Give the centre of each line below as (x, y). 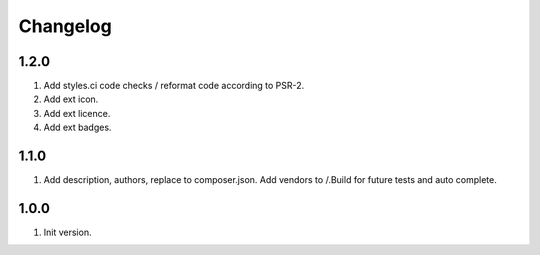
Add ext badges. (77, 127)
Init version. (67, 232)
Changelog (65, 26)
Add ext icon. (71, 99)
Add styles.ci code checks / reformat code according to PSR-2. (174, 86)
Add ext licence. (77, 113)
